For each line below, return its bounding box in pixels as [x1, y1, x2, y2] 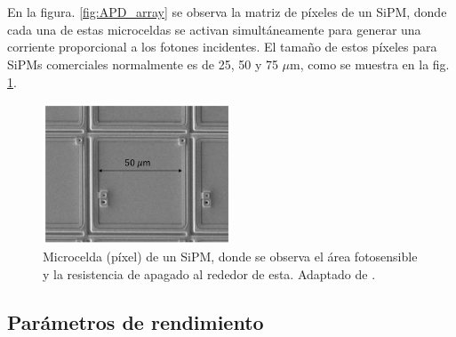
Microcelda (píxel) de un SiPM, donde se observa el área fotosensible [43, 247, 418, 266]
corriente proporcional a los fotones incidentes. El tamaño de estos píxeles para [7, 37, 437, 56]
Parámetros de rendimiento [7, 308, 264, 335]
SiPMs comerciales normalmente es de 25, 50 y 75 [7, 54, 278, 73]
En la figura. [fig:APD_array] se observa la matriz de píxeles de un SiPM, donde [7, 3, 447, 21]
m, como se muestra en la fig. [290, 54, 450, 73]
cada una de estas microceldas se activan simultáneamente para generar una [7, 20, 421, 38]
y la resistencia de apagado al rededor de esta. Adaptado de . [43, 264, 376, 283]
